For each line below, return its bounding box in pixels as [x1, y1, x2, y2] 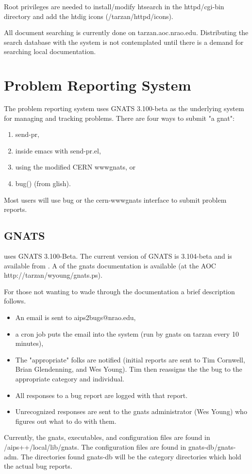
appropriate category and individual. [15, 373, 124, 383]
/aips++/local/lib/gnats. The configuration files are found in [4, 441, 186, 452]
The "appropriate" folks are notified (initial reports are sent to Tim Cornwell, [15, 354, 245, 364]
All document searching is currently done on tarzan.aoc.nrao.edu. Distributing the [4, 27, 249, 38]
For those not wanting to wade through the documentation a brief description [4, 286, 235, 296]
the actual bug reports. [4, 461, 72, 471]
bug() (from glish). [15, 178, 71, 189]
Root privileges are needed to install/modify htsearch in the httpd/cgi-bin [4, 1, 224, 11]
